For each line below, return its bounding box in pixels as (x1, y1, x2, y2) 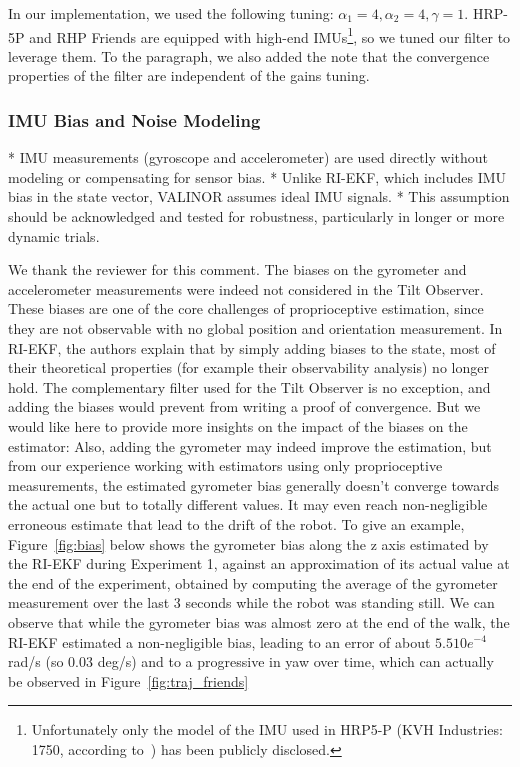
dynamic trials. (8, 225, 100, 246)
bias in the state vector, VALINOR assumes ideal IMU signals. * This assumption (8, 186, 510, 207)
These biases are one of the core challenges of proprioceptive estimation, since (8, 298, 484, 319)
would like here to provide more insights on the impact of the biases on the (8, 415, 468, 436)
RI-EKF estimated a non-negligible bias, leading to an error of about (8, 631, 431, 652)
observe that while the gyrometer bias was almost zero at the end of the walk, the (8, 611, 510, 632)
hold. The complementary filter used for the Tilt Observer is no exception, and (8, 376, 491, 397)
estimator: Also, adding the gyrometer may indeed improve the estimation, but (8, 435, 492, 456)
